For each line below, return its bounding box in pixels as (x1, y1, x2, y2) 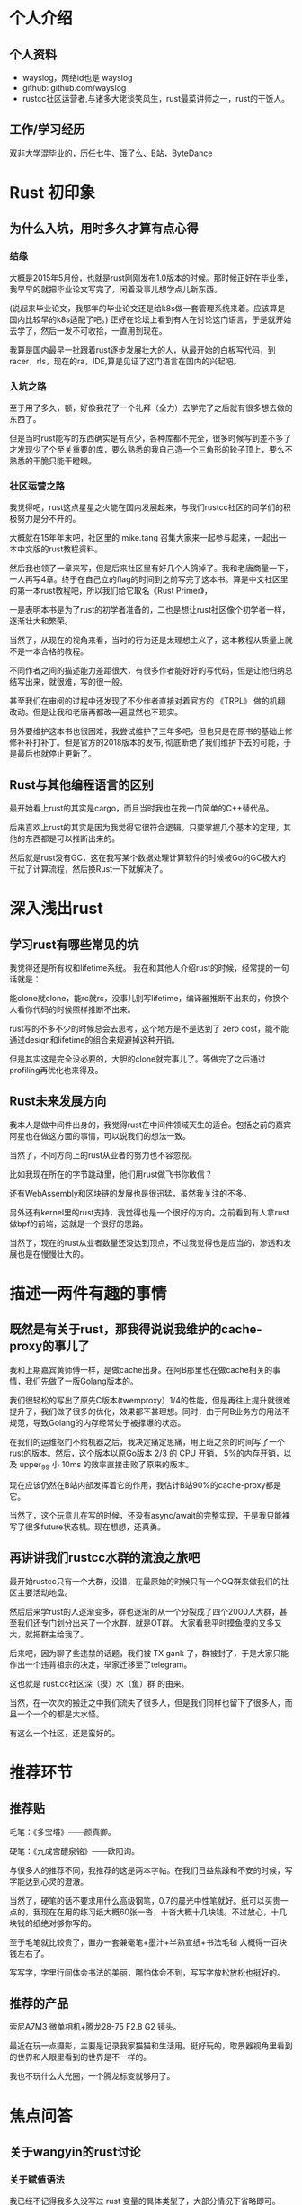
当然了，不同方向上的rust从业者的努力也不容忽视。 (9, 1149, 198, 1161)
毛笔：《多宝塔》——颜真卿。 (9, 1826, 116, 1837)
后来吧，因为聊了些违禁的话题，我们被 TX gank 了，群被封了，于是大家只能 (9, 1647, 289, 1658)
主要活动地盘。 (16, 1587, 73, 1598)
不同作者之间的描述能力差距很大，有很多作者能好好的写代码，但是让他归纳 (9, 665, 285, 676)
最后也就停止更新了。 (16, 748, 96, 759)
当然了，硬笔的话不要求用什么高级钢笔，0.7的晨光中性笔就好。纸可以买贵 (9, 1895, 281, 1905)
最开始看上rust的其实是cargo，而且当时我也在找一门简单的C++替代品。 (9, 802, 274, 814)
